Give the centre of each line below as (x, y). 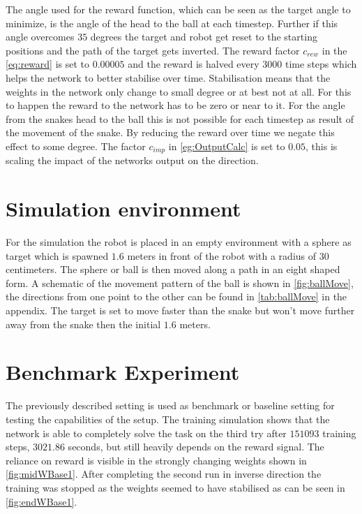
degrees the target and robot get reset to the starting (204, 37)
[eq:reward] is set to (48, 64)
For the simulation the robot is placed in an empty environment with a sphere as (179, 242)
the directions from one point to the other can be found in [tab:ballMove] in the (176, 296)
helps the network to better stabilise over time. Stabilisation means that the (168, 77)
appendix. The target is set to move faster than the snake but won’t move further (180, 310)
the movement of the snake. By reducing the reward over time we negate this (170, 132)
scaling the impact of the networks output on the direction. (132, 160)
